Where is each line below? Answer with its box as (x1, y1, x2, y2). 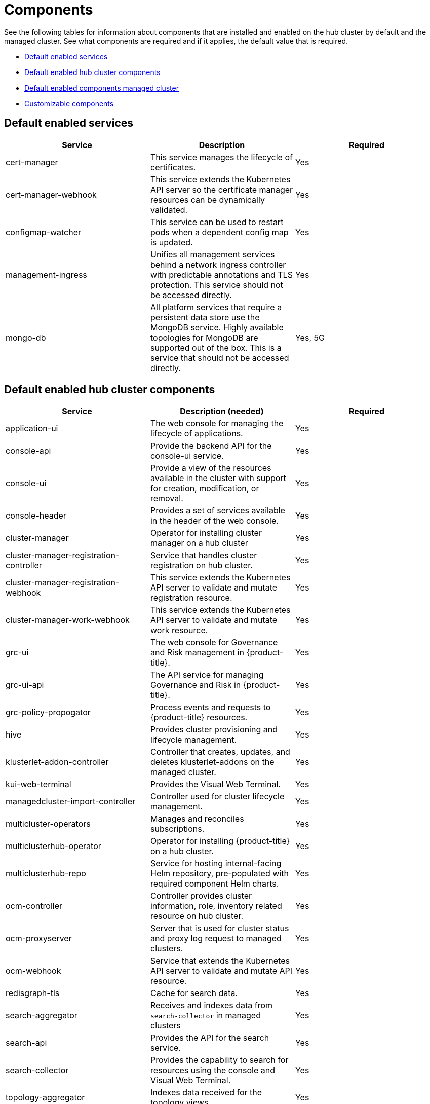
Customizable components (24, 99, 114, 108)
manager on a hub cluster (150, 538, 248, 548)
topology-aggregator (6, 1092, 85, 1103)
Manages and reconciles (150, 814, 244, 824)
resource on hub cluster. (150, 911, 244, 922)
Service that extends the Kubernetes (150, 955, 290, 966)
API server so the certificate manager (150, 184, 293, 195)
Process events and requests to (150, 702, 271, 713)
